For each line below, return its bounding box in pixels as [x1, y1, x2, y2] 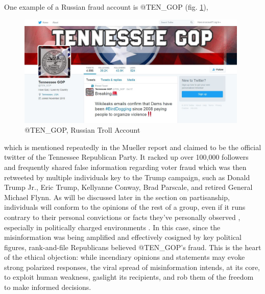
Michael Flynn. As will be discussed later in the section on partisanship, [4, 191, 230, 202]
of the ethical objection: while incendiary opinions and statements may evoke [4, 252, 245, 262]
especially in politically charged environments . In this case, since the [4, 222, 221, 232]
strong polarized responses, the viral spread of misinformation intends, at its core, [4, 261, 260, 272]
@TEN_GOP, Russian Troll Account [25, 125, 140, 135]
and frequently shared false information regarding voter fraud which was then [4, 161, 247, 172]
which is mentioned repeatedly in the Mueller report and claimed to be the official [4, 141, 261, 152]
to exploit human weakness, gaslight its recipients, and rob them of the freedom [4, 272, 254, 282]
